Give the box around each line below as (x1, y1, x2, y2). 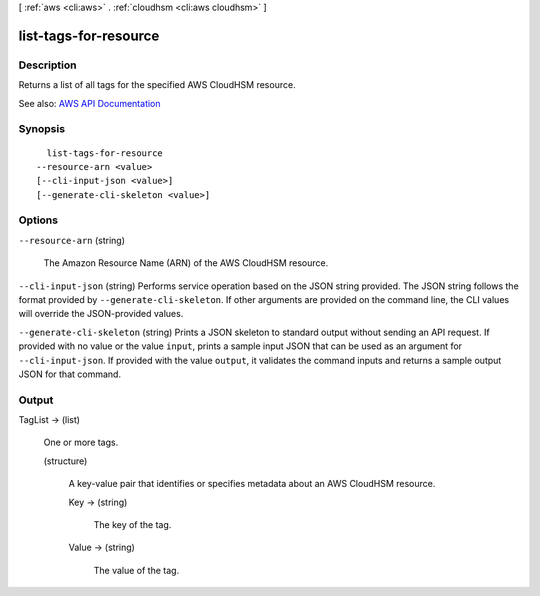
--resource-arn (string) (18, 234, 125, 246)
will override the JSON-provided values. (18, 308, 184, 320)
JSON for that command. (18, 368, 122, 380)
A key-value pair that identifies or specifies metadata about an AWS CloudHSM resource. (68, 478, 436, 490)
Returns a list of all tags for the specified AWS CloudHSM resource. (18, 79, 296, 91)
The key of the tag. (93, 519, 172, 531)
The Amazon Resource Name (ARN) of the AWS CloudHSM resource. (43, 257, 329, 269)
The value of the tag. (93, 564, 180, 576)
